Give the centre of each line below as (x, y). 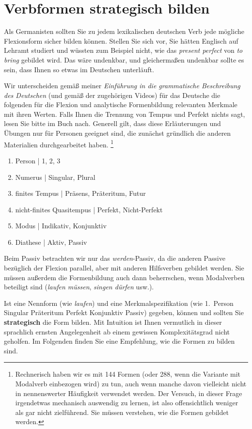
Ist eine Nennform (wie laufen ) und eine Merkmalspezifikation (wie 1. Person (119, 303)
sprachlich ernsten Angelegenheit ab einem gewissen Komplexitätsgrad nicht (117, 331)
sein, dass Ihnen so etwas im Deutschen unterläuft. (79, 69)
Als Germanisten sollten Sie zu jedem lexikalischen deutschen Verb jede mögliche (124, 31)
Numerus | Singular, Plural (55, 177)
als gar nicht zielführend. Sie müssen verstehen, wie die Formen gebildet (122, 412)
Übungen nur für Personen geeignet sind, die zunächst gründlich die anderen (118, 133)
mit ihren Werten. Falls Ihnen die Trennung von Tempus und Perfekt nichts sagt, (125, 114)
